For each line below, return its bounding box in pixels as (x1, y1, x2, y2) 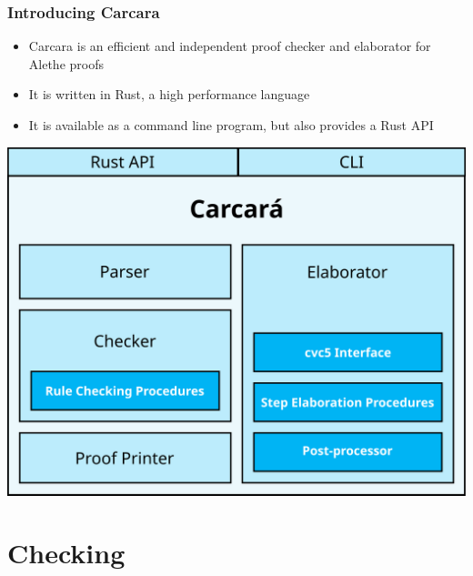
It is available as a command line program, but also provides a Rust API (28, 116, 434, 134)
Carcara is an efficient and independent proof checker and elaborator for (28, 36, 431, 56)
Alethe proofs (28, 54, 104, 73)
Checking (7, 534, 126, 571)
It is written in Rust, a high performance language (28, 85, 310, 104)
